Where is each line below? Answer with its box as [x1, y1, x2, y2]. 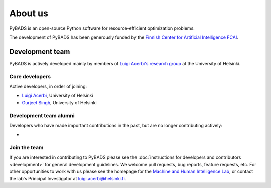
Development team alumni [9, 112, 75, 119]
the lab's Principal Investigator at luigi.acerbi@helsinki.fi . [9, 175, 126, 181]
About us [9, 8, 49, 19]
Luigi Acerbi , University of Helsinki [22, 93, 93, 99]
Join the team [9, 144, 44, 151]
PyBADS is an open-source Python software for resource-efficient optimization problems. [9, 25, 195, 31]
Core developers [9, 73, 51, 80]
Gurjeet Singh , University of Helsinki [22, 99, 97, 105]
